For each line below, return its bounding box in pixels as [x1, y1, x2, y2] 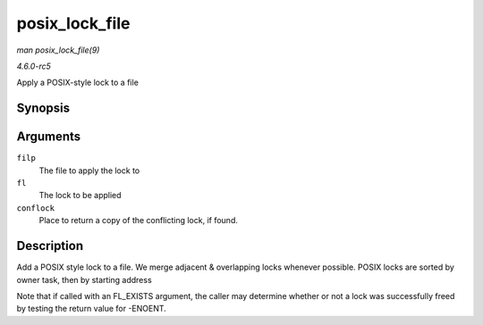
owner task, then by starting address [16, 274, 152, 285]
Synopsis [16, 101, 71, 116]
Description [16, 238, 84, 254]
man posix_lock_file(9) [16, 45, 100, 55]
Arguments [16, 129, 81, 145]
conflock [16, 203, 55, 213]
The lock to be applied [38, 190, 122, 201]
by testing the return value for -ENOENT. [16, 304, 167, 314]
